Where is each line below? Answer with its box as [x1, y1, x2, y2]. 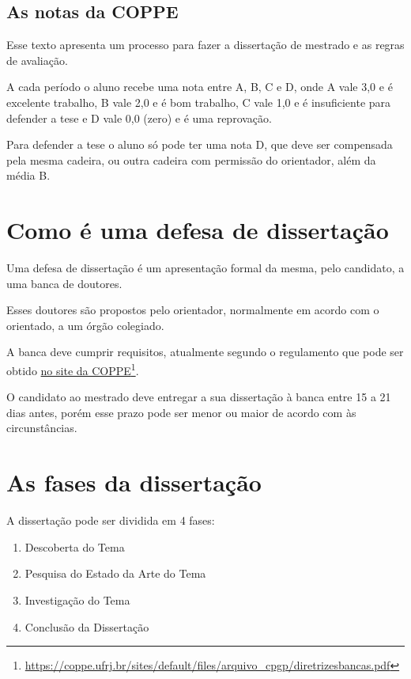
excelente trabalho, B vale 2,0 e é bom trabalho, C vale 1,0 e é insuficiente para [6, 93, 391, 110]
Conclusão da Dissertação [25, 618, 149, 635]
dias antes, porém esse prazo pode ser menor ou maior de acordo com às [6, 404, 356, 420]
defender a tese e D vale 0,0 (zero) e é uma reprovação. [6, 109, 272, 126]
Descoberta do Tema [25, 538, 125, 555]
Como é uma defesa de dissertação [6, 214, 389, 246]
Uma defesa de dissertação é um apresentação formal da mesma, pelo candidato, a [6, 260, 405, 276]
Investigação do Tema [25, 591, 130, 608]
